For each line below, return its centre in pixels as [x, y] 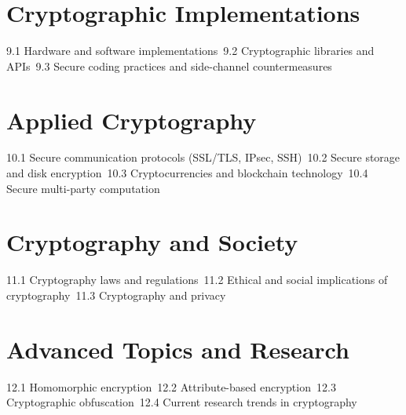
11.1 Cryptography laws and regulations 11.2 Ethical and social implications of [197, 280]
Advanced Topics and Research [178, 349]
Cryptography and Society [152, 242]
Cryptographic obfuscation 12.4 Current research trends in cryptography [182, 402]
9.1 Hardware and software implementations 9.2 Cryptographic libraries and [190, 51]
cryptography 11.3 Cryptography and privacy [116, 295]
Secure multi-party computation [83, 188]
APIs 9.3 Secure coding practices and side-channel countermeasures [169, 66]
